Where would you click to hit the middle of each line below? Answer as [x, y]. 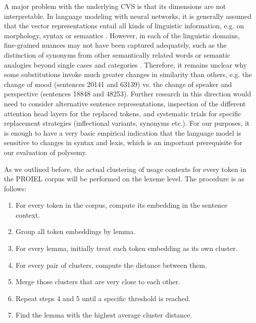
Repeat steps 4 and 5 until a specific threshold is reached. [103, 298]
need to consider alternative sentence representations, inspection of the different [125, 103]
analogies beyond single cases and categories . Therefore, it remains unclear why [126, 64]
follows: [15, 188]
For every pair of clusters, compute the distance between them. [111, 265]
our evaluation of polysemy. [46, 152]
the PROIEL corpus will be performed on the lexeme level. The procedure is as [124, 179]
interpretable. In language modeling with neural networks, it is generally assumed [128, 16]
